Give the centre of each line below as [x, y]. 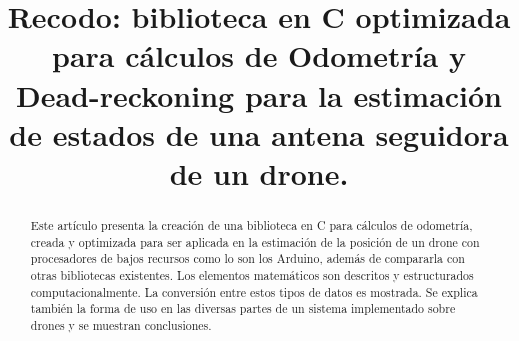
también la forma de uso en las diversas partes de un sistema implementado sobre [243, 308]
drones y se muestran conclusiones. [121, 324]
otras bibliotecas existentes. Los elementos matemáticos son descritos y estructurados [252, 274]
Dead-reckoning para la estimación [259, 94]
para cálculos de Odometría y [259, 55]
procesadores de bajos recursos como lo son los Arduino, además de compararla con [247, 258]
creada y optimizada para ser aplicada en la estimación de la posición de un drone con [255, 241]
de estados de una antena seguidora [259, 133]
